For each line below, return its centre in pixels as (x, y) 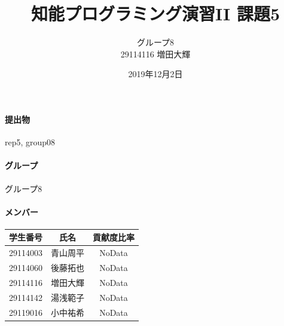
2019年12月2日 (155, 74)
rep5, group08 (30, 142)
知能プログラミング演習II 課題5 (155, 13)
